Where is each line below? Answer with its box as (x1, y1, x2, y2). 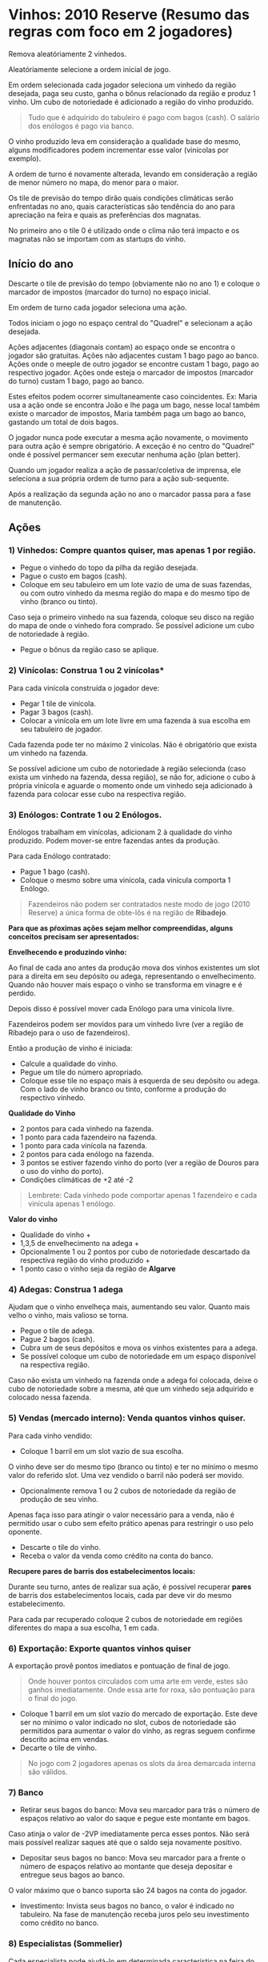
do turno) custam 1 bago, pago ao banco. (8, 376, 145, 386)
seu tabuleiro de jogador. (19, 724, 102, 734)
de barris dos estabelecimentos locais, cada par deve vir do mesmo (8, 1590, 232, 1600)
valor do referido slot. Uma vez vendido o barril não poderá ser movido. (8, 1470, 244, 1480)
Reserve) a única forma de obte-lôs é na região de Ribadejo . (27, 908, 228, 918)
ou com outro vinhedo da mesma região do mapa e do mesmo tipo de (19, 588, 250, 598)
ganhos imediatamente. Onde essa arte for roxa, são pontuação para (27, 1684, 255, 1694)
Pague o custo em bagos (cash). (19, 571, 128, 581)
